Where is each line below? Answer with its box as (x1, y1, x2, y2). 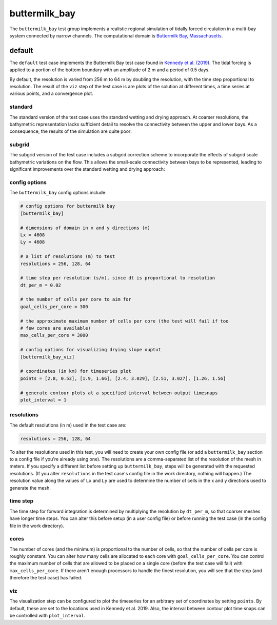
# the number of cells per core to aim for (20, 296, 132, 303)
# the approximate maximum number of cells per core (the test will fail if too (20, 318, 229, 324)
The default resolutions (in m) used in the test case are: (9, 422, 127, 428)
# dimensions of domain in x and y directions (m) (20, 225, 151, 231)
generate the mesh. (9, 485, 51, 491)
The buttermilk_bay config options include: (9, 190, 107, 196)
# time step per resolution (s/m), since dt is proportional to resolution (20, 275, 215, 281)
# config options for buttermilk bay (20, 203, 115, 209)
